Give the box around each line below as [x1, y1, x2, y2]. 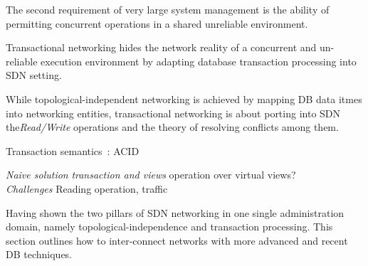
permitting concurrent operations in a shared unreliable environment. [6, 16, 308, 31]
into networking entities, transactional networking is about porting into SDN [6, 105, 341, 120]
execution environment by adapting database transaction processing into [41, 53, 357, 68]
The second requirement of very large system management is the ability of [6, 2, 330, 16]
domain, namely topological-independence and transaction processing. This [6, 219, 333, 234]
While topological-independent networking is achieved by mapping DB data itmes [6, 91, 362, 106]
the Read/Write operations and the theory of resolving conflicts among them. [6, 119, 339, 134]
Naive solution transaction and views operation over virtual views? [6, 167, 296, 182]
